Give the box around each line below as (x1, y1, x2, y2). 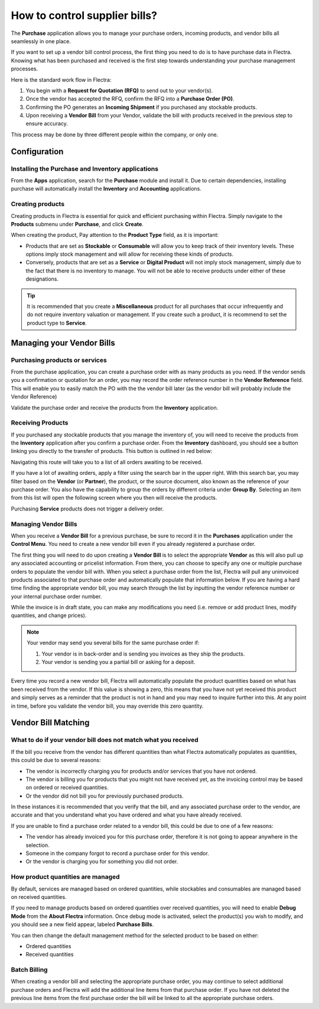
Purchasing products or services (11, 356, 108, 364)
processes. (11, 65, 38, 72)
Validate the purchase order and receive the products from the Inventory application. (11, 404, 219, 411)
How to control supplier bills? (11, 9, 158, 22)
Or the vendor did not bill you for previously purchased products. (25, 792, 184, 799)
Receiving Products (11, 419, 69, 427)
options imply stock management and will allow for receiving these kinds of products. (25, 250, 234, 258)
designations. (25, 275, 59, 282)
